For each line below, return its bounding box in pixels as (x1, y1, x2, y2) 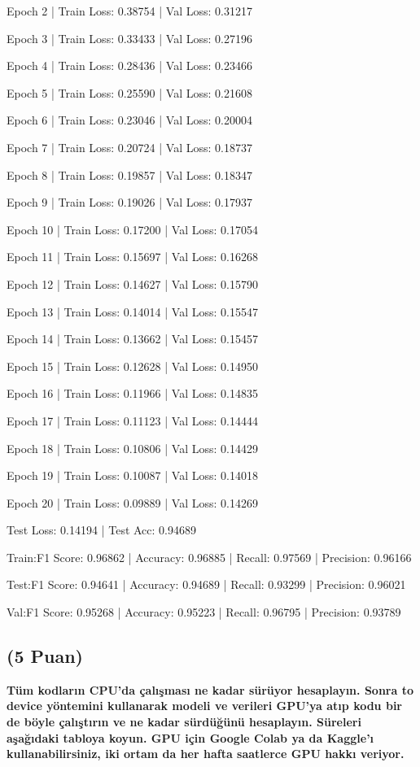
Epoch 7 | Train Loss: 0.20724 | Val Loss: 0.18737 (7, 138, 252, 155)
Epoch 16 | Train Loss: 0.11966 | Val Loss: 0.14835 (7, 385, 258, 402)
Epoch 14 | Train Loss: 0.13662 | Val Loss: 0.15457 (7, 330, 258, 347)
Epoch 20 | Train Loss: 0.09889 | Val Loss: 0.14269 (7, 494, 258, 511)
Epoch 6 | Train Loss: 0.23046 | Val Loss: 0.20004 (7, 111, 252, 129)
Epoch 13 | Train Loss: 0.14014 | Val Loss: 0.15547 (7, 303, 258, 320)
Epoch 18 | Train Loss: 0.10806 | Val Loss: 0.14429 (7, 439, 258, 456)
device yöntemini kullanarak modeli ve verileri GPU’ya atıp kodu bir (7, 697, 402, 714)
